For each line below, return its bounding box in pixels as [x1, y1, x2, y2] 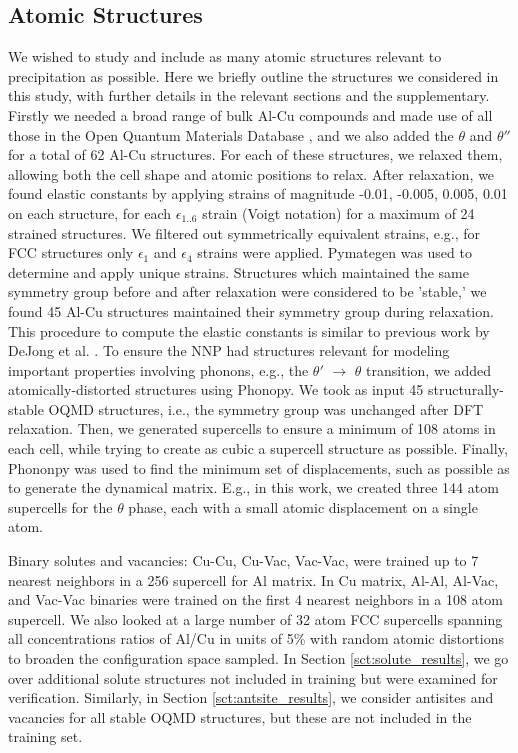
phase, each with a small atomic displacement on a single [128, 496, 478, 517]
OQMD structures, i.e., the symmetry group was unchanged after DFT [48, 398, 484, 419]
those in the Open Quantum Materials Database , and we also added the [8, 124, 454, 145]
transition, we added [366, 359, 492, 380]
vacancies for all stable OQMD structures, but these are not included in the [8, 706, 472, 727]
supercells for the [8, 496, 113, 517]
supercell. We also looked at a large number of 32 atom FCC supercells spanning [8, 608, 503, 629]
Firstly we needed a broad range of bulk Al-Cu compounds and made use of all [8, 104, 493, 125]
